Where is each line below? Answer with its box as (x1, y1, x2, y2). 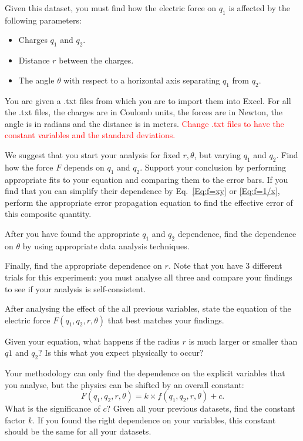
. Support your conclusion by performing (140, 161, 286, 173)
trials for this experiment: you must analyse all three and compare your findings (5, 270, 292, 283)
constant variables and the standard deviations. (5, 129, 176, 141)
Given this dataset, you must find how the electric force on (5, 2, 217, 14)
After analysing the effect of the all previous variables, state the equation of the (5, 302, 291, 315)
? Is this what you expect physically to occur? (38, 346, 204, 359)
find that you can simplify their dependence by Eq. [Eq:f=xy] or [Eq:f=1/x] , (5, 185, 280, 197)
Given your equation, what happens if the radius (5, 335, 180, 347)
